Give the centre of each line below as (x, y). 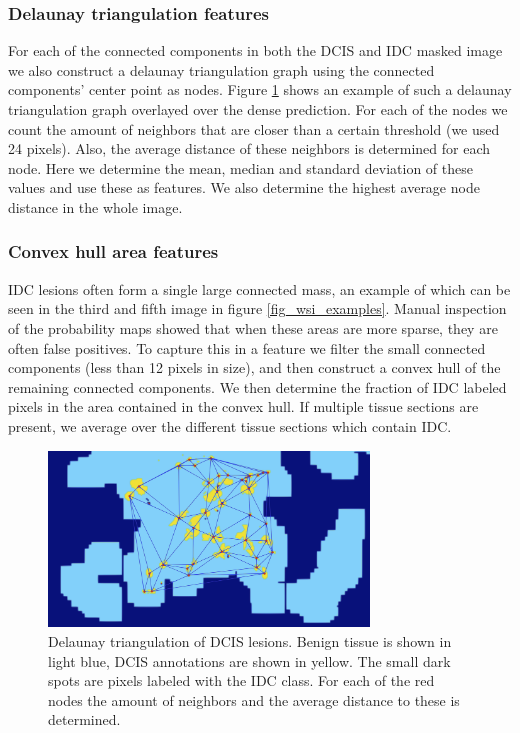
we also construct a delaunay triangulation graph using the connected (221, 69)
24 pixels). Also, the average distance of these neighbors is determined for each (249, 148)
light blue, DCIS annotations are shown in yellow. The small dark (249, 660)
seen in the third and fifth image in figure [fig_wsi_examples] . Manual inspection (257, 308)
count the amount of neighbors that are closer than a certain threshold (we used (254, 128)
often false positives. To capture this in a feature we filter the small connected (247, 347)
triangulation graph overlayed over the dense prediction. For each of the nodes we (258, 109)
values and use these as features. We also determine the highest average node (244, 187)
